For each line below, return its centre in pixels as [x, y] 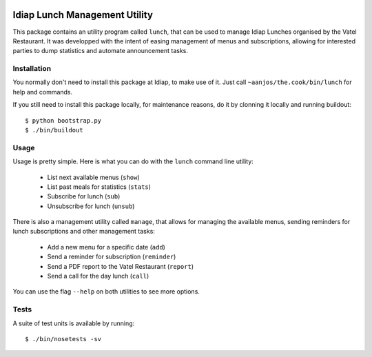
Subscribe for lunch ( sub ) [84, 196]
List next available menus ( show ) [94, 177]
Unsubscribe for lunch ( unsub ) [91, 206]
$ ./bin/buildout [54, 130]
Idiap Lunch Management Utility [83, 15]
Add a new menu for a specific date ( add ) [106, 247]
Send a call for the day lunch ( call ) [98, 276]
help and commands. [43, 92]
